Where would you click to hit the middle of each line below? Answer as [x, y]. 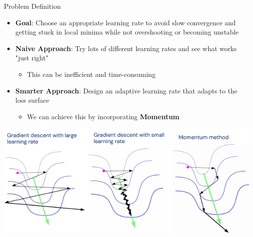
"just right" [32, 58]
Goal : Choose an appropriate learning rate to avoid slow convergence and [126, 22]
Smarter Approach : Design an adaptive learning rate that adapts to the [126, 90]
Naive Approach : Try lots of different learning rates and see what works [126, 48]
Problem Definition [32, 6]
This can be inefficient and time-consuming [91, 74]
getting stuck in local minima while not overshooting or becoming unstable [127, 32]
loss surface [32, 100]
